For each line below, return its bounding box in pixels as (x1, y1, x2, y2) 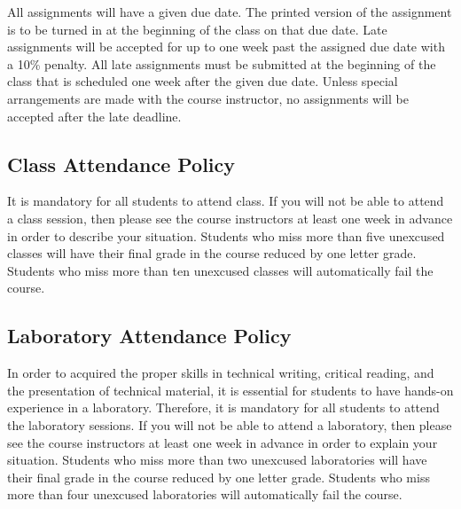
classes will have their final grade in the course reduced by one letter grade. (7, 244, 417, 262)
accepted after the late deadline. (7, 106, 182, 125)
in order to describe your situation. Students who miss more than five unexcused (7, 226, 445, 245)
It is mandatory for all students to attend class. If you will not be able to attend (7, 192, 444, 210)
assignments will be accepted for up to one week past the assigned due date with (7, 37, 445, 56)
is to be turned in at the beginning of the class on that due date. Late (7, 20, 387, 38)
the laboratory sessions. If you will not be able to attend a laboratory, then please (7, 415, 452, 434)
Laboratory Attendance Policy (7, 322, 292, 349)
